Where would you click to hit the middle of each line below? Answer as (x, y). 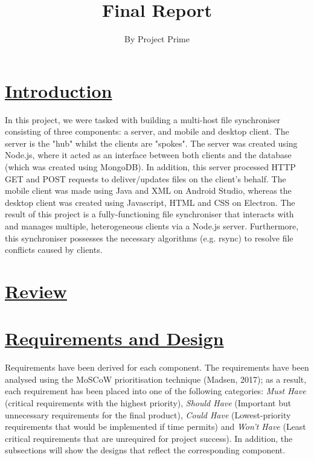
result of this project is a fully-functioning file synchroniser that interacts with (149, 214)
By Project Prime (157, 39)
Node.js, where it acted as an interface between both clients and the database (148, 155)
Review (36, 291)
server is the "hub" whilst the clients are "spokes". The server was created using (151, 143)
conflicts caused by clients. (54, 250)
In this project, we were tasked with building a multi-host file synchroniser (143, 119)
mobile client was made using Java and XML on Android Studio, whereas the (148, 190)
